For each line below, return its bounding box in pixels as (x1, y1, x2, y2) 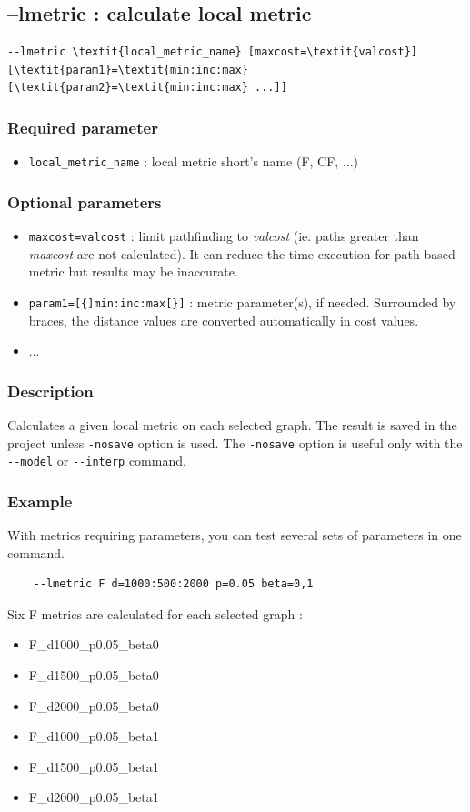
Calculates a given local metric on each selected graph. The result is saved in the (7, 415, 457, 434)
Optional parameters (7, 190, 162, 213)
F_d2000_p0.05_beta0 (28, 696, 159, 715)
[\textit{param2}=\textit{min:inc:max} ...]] (7, 81, 287, 95)
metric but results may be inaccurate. (28, 262, 238, 281)
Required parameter (7, 115, 158, 138)
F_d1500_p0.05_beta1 (28, 757, 159, 776)
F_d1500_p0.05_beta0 (28, 666, 159, 685)
